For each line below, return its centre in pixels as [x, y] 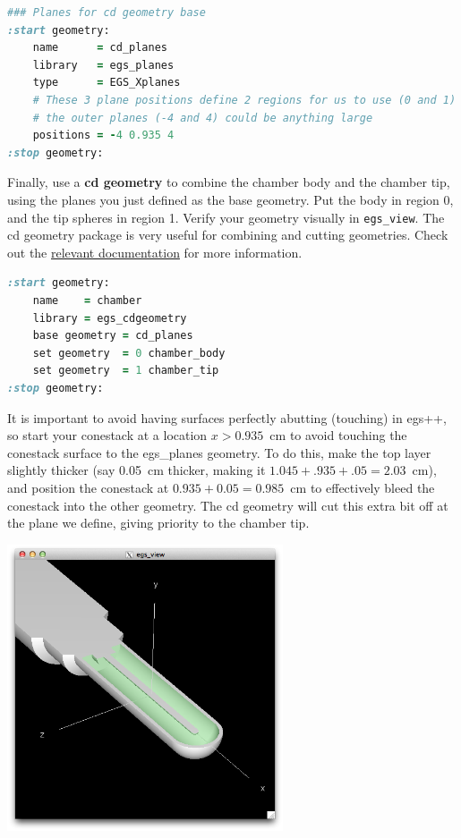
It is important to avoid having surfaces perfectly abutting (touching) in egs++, [227, 417]
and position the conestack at [88, 487]
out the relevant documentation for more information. [155, 252]
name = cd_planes [100, 48]
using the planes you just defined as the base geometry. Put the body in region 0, [230, 199]
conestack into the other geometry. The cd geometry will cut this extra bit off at [228, 505]
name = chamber [87, 300]
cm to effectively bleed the [363, 487]
